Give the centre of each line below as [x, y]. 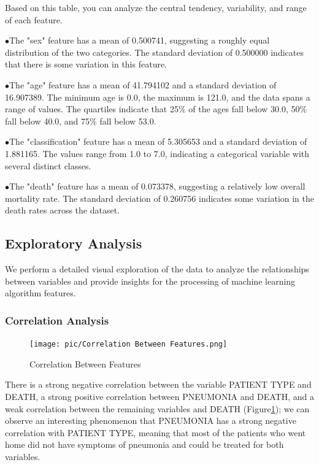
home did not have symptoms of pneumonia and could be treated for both [144, 444]
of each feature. [34, 19]
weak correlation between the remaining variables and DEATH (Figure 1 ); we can [157, 408]
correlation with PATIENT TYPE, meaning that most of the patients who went [156, 432]
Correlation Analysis [57, 320]
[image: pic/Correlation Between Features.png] [129, 344]
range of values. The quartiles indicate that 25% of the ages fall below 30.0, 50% [156, 109]
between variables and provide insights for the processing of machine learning [150, 281]
